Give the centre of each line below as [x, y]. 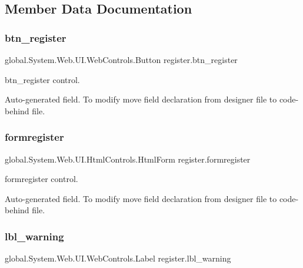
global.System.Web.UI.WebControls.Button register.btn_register [121, 59]
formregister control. [41, 179]
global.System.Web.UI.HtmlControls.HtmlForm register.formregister [128, 159]
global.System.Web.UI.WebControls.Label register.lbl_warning [118, 258]
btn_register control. [42, 79]
